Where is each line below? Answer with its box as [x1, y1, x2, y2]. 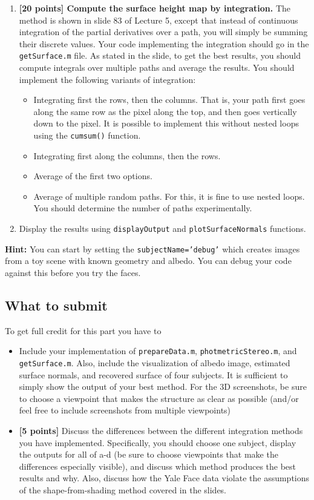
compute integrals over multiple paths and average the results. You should [19, 61, 295, 74]
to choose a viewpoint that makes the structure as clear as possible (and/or [19, 392, 299, 404]
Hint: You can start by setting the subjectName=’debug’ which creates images [5, 242, 300, 255]
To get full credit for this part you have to [5, 324, 162, 337]
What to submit [5, 295, 108, 314]
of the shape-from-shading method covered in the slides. [19, 483, 227, 496]
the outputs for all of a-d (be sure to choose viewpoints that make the [19, 448, 278, 461]
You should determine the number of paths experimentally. [33, 202, 252, 214]
